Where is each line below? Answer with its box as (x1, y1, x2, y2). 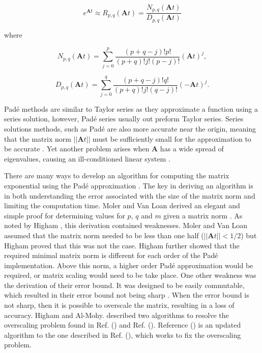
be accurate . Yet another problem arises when (4, 143, 150, 154)
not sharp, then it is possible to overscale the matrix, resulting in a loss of (4, 300, 235, 310)
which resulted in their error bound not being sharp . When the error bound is (4, 290, 249, 300)
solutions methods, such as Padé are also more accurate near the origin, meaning (4, 123, 256, 134)
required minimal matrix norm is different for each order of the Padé (4, 250, 218, 261)
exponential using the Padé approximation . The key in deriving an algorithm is (4, 180, 253, 190)
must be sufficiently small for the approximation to (93, 133, 251, 144)
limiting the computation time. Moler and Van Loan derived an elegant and (4, 200, 240, 211)
